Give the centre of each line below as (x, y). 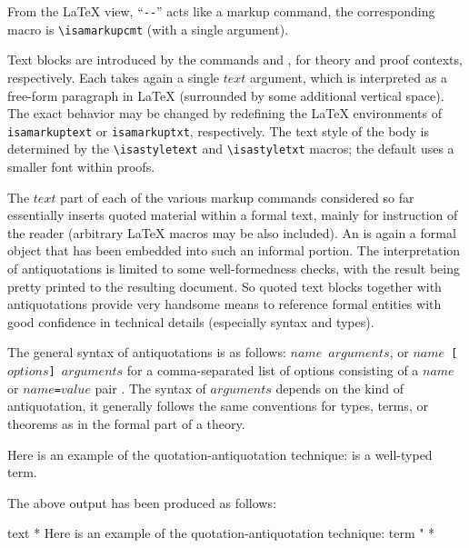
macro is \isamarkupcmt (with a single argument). (148, 29)
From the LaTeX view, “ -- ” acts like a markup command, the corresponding (221, 11)
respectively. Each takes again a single (114, 77)
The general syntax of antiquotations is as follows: (147, 352)
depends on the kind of (339, 388)
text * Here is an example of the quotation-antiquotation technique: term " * (221, 533)
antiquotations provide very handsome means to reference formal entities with (225, 304)
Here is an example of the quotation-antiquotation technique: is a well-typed (220, 454)
